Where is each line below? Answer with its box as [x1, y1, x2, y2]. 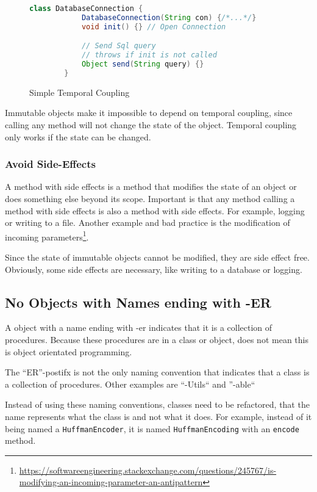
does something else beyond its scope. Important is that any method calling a [5, 192, 295, 204]
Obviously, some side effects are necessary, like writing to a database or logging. [5, 262, 302, 275]
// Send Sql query [81, 42, 156, 51]
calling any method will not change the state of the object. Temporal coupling [5, 118, 297, 131]
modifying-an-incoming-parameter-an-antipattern [19, 476, 203, 488]
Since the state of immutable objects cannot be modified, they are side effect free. [5, 251, 310, 263]
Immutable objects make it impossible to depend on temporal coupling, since [5, 106, 293, 119]
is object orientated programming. [5, 345, 132, 358]
